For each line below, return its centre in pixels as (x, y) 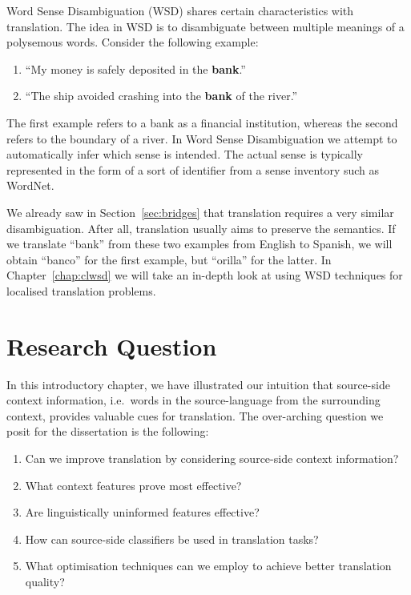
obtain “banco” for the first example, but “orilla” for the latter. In (169, 259)
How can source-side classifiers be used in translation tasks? (172, 539)
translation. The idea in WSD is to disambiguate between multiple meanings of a (205, 26)
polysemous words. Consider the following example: (133, 42)
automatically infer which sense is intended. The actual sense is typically (185, 154)
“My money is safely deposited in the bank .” (135, 68)
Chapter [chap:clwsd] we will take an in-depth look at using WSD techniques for (205, 275)
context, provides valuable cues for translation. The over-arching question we (195, 415)
